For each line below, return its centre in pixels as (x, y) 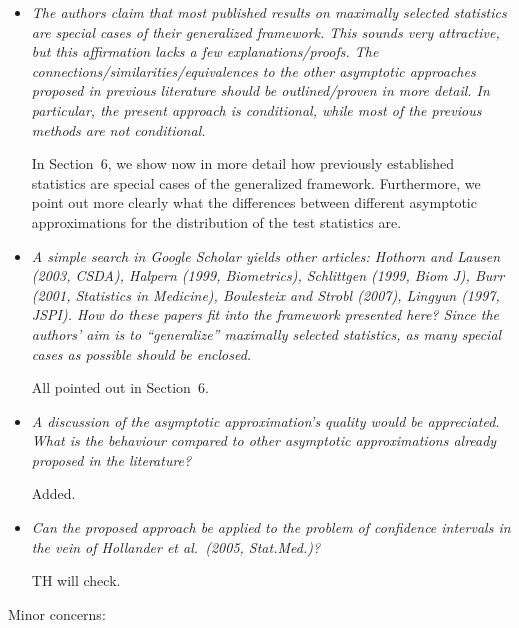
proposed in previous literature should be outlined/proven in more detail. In (260, 90)
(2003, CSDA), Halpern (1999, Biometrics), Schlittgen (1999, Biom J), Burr (268, 275)
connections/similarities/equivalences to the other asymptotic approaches (253, 70)
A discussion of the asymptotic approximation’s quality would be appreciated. (265, 420)
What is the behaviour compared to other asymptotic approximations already (264, 440)
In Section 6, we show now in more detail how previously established (243, 163)
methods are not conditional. (118, 129)
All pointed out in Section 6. (120, 387)
